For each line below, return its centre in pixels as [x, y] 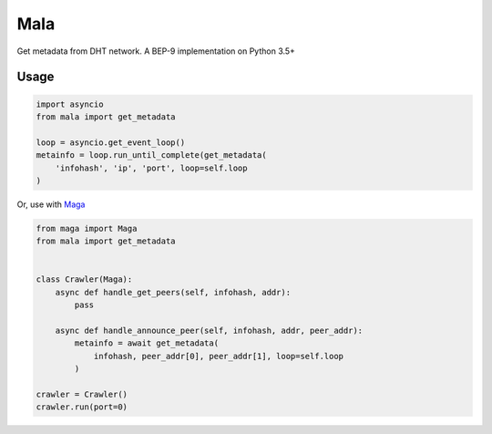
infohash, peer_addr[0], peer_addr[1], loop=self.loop [219, 356]
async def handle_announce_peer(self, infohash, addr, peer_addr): [209, 330]
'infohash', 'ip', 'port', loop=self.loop [151, 168]
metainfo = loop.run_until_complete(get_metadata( [152, 155]
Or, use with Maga [51, 204]
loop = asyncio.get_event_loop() [111, 142]
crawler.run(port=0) [82, 407]
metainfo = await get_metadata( [146, 343]
